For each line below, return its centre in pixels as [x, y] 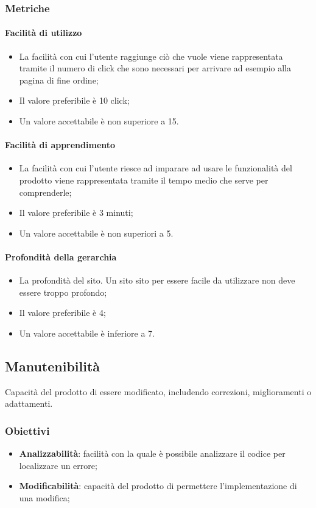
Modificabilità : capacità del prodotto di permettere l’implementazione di [158, 486]
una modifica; [44, 497]
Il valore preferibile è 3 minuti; [76, 213]
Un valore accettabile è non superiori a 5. [96, 233]
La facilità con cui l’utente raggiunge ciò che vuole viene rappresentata [151, 56]
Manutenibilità [53, 366]
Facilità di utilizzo [44, 33]
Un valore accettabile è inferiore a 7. [87, 333]
